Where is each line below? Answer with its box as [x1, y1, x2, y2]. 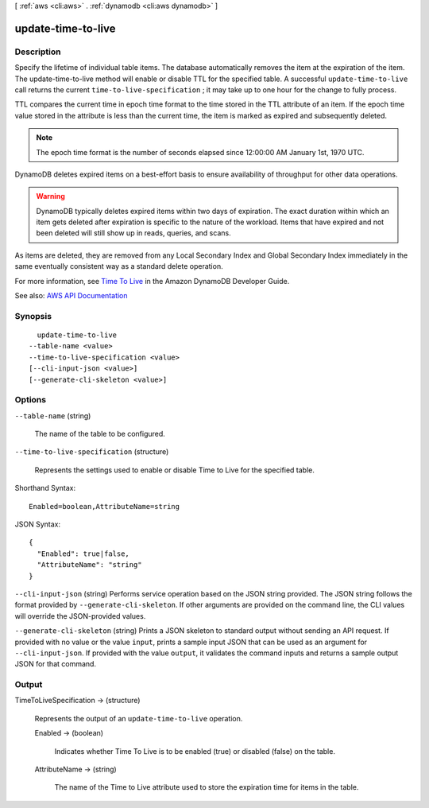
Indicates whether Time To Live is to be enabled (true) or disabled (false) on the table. [54, 746, 335, 756]
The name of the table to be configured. [34, 429, 166, 439]
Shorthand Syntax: [14, 484, 75, 493]
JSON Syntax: [14, 519, 61, 529]
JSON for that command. [14, 659, 97, 669]
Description [14, 46, 61, 57]
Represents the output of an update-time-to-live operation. [34, 713, 243, 723]
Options [14, 394, 47, 406]
